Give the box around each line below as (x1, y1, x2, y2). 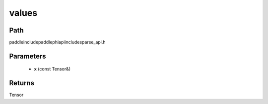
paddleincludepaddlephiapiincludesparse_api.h (9, 39, 106, 45)
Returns (9, 79, 35, 87)
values (9, 7, 38, 18)
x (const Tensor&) (34, 66, 71, 72)
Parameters (9, 52, 46, 60)
